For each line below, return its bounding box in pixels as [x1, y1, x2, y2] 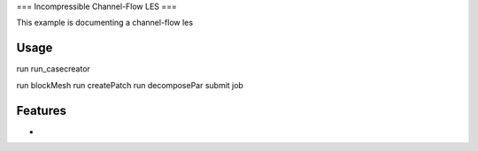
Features [16, 102, 66, 118]
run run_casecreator [16, 64, 90, 74]
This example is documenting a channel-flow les [16, 18, 194, 28]
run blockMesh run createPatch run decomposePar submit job [16, 79, 243, 90]
